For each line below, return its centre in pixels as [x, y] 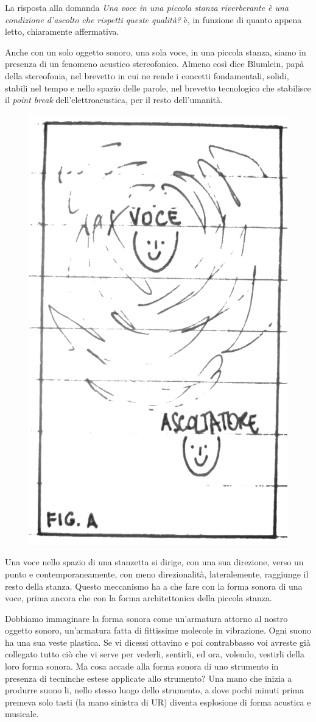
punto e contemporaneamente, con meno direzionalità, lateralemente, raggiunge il [157, 574]
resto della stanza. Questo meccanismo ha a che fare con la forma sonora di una [154, 586]
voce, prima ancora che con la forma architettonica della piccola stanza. [139, 598]
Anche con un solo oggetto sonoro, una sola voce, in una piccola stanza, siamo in [156, 52]
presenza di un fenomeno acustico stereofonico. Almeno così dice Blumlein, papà [155, 64]
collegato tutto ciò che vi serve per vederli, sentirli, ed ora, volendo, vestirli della [155, 654]
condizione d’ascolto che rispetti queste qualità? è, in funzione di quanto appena [153, 19]
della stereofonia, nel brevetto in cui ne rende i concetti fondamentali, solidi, [147, 75]
